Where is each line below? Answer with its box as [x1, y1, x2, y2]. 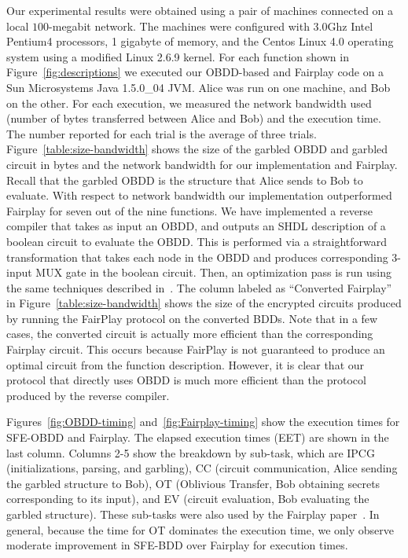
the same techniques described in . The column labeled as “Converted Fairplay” [6, 279, 392, 296]
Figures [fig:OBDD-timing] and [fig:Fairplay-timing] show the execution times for [6, 413, 400, 430]
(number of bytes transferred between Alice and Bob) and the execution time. [6, 110, 381, 127]
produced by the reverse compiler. [6, 387, 170, 403]
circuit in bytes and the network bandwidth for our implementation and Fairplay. [6, 156, 398, 172]
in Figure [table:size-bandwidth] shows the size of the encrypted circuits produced [6, 295, 402, 311]
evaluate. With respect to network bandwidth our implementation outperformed [6, 187, 392, 204]
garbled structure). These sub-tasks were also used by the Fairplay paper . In [6, 506, 380, 522]
